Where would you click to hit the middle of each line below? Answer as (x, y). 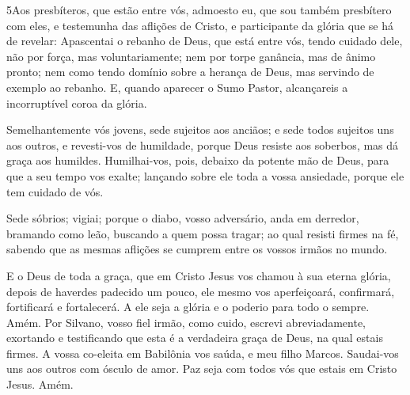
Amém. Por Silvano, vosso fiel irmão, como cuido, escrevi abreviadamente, (186, 322)
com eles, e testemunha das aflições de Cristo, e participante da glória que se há (200, 25)
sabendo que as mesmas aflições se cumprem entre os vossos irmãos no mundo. (197, 249)
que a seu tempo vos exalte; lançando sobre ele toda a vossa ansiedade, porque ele (205, 175)
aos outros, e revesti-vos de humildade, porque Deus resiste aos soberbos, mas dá (203, 144)
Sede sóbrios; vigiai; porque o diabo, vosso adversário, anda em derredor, (183, 218)
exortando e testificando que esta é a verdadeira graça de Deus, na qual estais (195, 338)
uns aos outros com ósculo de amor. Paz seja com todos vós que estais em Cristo (202, 368)
